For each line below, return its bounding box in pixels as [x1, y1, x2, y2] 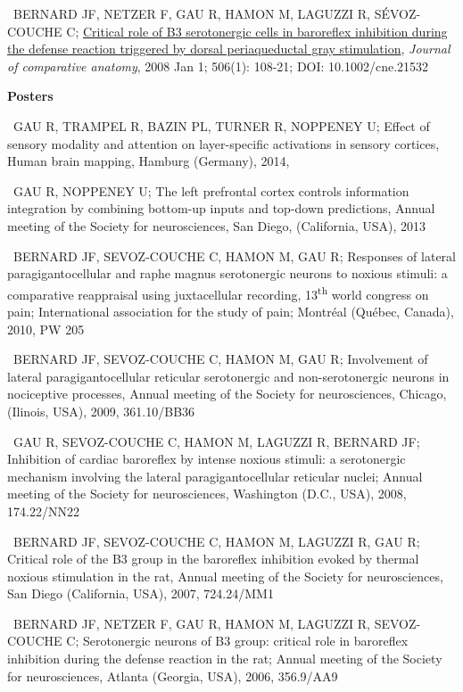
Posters [7, 86, 54, 105]
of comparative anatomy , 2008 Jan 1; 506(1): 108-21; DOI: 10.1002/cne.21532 [7, 56, 429, 75]
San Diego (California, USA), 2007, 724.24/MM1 [7, 584, 274, 603]
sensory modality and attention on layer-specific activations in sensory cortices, [7, 134, 440, 152]
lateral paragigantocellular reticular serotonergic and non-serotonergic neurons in [7, 367, 450, 385]
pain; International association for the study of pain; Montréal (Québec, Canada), [7, 301, 454, 320]
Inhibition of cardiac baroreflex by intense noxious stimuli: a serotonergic [7, 449, 406, 468]
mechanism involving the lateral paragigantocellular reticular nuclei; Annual [7, 466, 423, 485]
